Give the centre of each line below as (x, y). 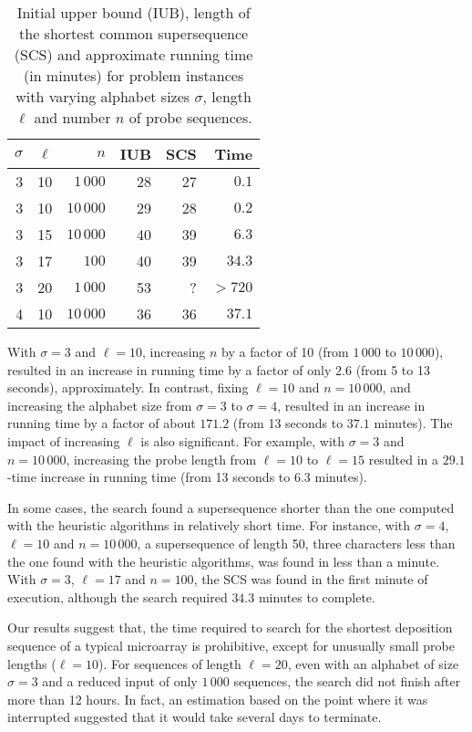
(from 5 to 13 (393, 369)
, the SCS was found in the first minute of (311, 579)
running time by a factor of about (102, 423)
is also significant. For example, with (243, 440)
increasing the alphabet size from (100, 405)
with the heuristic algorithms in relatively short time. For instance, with (209, 525)
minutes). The (413, 423)
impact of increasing (64, 440)
